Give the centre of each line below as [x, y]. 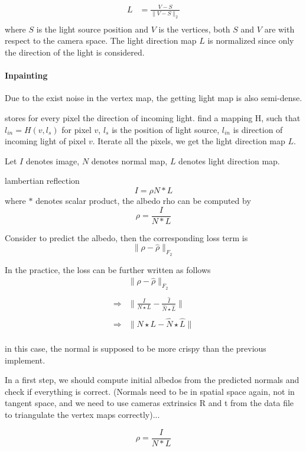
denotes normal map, [129, 160]
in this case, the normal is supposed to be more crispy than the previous [136, 348]
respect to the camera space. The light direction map [101, 40]
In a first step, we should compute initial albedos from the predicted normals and [152, 380]
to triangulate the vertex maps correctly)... [82, 414]
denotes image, [53, 160]
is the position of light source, [166, 129]
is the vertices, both [194, 29]
